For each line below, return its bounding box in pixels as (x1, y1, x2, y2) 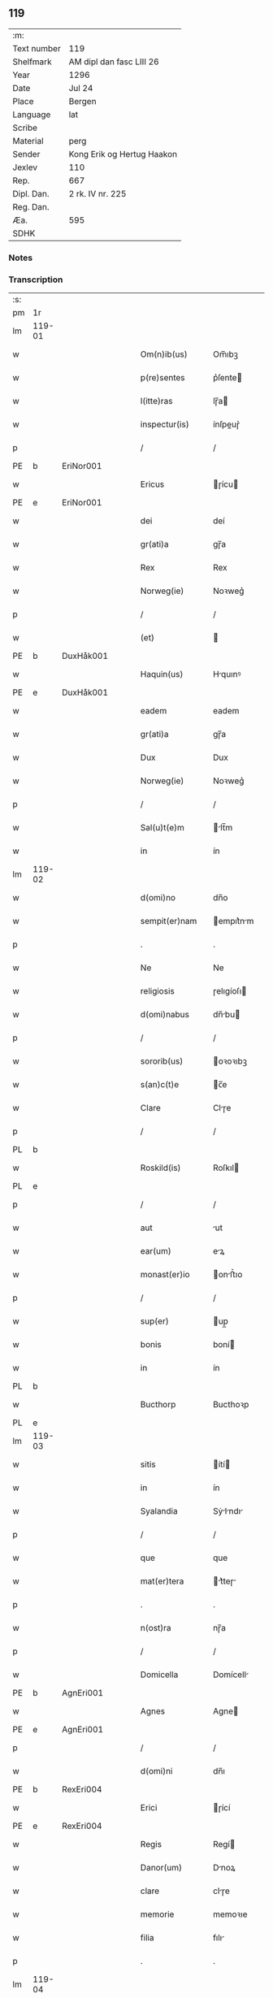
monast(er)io (140, 1269, 190, 1281)
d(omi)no (140, 892, 176, 904)
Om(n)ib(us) (140, 349, 188, 360)
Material (12, 135, 44, 146)
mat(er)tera (140, 1575, 184, 1587)
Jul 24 (68, 82, 93, 93)
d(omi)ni (140, 1766, 173, 1777)
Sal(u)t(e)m (140, 822, 185, 834)
